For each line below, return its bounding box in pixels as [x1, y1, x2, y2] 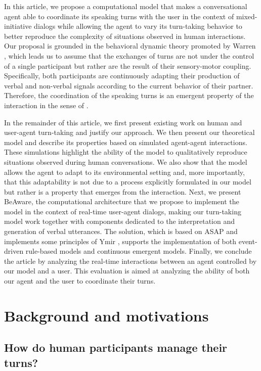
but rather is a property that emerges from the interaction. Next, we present [4, 186, 241, 197]
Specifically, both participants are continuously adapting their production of [4, 70, 240, 81]
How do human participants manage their [4, 340, 228, 355]
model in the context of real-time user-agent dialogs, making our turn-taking [4, 206, 241, 216]
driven [4, 246, 24, 256]
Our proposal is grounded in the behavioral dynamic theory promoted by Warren [4, 40, 256, 51]
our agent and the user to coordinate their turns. [4, 275, 156, 286]
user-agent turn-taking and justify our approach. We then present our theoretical [4, 127, 255, 137]
